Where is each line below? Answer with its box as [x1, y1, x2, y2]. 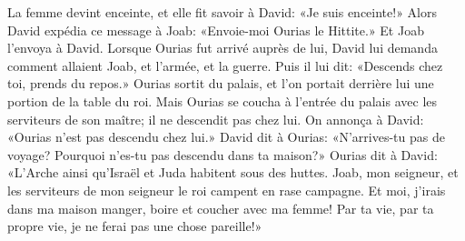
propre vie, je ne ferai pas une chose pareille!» [7, 216, 262, 236]
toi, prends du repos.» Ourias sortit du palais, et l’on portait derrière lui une [7, 74, 434, 93]
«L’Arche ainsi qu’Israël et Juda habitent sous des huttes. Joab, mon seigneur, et [7, 163, 459, 182]
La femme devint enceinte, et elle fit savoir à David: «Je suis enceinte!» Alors [7, 3, 438, 21]
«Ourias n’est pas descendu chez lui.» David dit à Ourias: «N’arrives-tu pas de [7, 127, 445, 146]
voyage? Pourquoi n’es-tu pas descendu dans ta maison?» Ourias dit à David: [7, 145, 438, 164]
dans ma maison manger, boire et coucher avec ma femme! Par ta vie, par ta [7, 198, 434, 217]
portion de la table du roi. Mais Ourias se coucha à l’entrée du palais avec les [7, 91, 438, 110]
